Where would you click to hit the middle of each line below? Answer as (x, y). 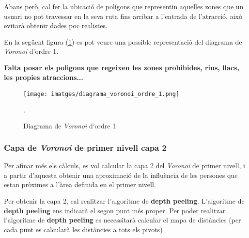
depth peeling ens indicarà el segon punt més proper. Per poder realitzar (115, 210)
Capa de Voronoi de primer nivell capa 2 (85, 147)
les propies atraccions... (44, 77)
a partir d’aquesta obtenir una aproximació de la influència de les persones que (121, 175)
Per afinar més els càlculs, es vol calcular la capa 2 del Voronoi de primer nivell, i (124, 166)
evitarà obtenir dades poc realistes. (56, 25)
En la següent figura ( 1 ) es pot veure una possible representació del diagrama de (123, 41)
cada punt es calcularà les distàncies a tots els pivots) (83, 229)
